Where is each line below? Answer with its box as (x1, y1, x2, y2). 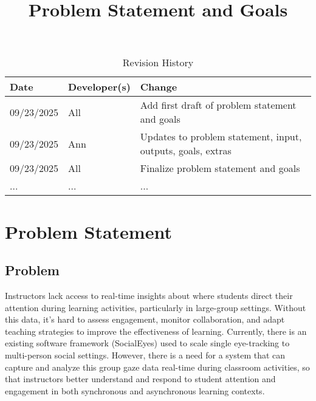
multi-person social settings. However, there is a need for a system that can (5, 348, 286, 361)
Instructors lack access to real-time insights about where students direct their (5, 289, 293, 301)
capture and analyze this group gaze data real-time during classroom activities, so (5, 360, 310, 373)
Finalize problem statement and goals (140, 161, 300, 176)
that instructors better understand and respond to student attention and (5, 372, 276, 385)
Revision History (122, 55, 194, 70)
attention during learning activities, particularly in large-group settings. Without (5, 301, 306, 314)
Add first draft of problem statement (140, 98, 297, 112)
